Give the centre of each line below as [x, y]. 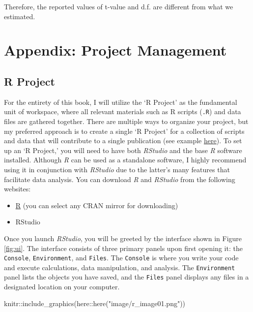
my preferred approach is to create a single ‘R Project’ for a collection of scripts [124, 131]
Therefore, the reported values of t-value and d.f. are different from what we [119, 6]
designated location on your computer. [62, 287]
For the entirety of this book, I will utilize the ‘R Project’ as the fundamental [121, 102]
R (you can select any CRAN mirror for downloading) [97, 205]
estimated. [20, 16]
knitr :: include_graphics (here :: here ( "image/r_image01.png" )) [95, 303]
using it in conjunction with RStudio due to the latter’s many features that [117, 169]
